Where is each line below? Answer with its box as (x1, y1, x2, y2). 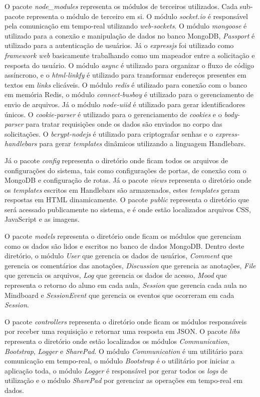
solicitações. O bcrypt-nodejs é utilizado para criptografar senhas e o (5, 128, 213, 139)
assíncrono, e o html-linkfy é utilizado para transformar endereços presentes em (5, 70, 246, 80)
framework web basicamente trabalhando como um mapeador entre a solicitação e (5, 50, 255, 60)
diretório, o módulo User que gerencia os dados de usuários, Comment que (5, 250, 232, 261)
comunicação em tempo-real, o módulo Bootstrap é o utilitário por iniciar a (5, 355, 235, 366)
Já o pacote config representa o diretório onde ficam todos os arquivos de (5, 155, 228, 165)
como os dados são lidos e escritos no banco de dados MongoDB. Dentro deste (5, 240, 244, 251)
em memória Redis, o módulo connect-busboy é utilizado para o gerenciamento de (5, 89, 253, 100)
